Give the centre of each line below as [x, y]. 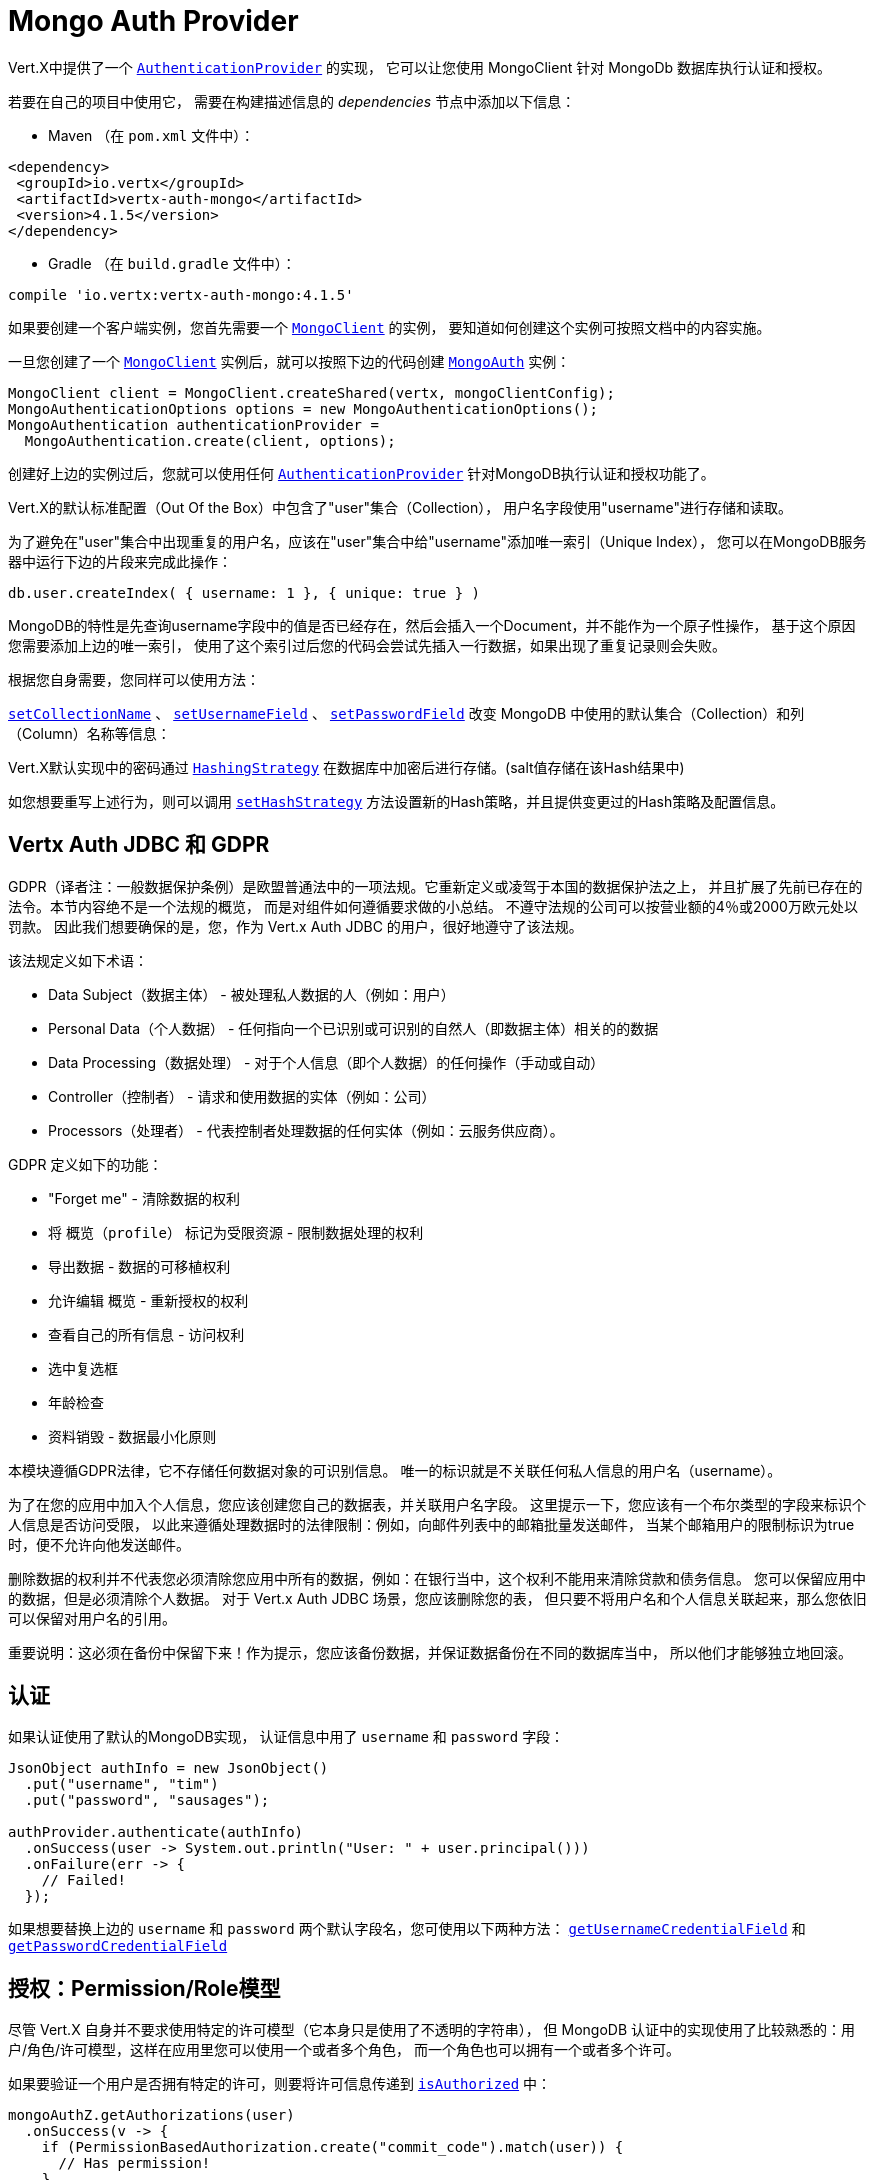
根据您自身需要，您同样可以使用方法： [134, 679]
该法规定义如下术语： [78, 960]
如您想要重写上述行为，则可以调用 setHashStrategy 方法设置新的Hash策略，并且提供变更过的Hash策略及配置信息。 [396, 801]
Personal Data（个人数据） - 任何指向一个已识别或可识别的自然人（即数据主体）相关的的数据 [353, 1028]
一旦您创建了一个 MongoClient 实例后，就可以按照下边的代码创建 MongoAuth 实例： [289, 361]
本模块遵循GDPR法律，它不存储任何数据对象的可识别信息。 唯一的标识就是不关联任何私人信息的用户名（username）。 [395, 1470]
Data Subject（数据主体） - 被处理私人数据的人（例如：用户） [251, 994]
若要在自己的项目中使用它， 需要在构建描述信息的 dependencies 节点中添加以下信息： [292, 101]
